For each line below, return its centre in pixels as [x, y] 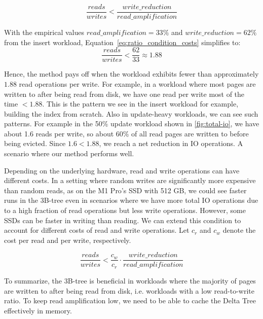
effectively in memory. [38, 310]
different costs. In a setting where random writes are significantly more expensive [130, 180]
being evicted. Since [35, 143]
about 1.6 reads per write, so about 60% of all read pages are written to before [126, 133]
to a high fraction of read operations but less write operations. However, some [125, 210]
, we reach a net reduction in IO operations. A [171, 143]
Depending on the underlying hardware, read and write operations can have [122, 170]
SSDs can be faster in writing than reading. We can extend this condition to [123, 220]
